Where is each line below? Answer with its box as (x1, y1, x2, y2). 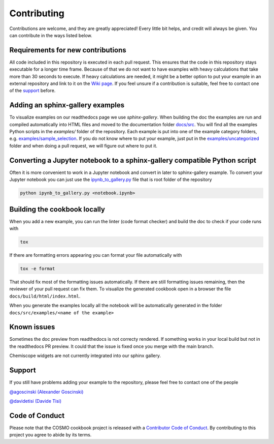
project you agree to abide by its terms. (9, 432, 92, 438)
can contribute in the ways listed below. (9, 32, 92, 38)
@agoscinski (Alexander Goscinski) (9, 389, 84, 395)
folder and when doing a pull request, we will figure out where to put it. (9, 142, 157, 149)
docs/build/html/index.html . (9, 293, 81, 299)
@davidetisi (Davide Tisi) (9, 398, 62, 404)
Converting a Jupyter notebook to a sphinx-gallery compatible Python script (9, 156, 256, 165)
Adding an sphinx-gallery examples (9, 101, 124, 109)
